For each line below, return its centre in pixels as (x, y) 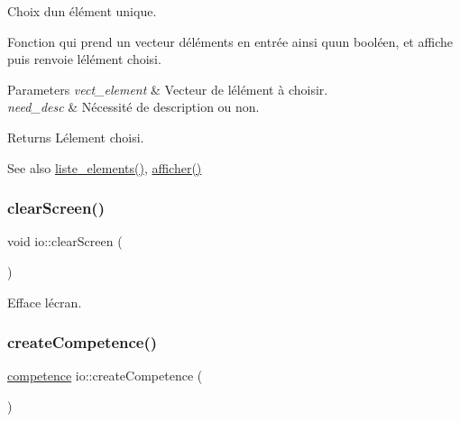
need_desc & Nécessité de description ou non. (133, 107)
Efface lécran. (45, 302)
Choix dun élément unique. (82, 11)
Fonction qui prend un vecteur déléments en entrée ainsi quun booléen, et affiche (230, 41)
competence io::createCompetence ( (105, 376)
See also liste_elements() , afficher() (105, 167)
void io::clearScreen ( (65, 241)
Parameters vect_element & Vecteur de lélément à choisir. (168, 89)
